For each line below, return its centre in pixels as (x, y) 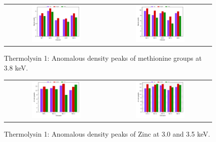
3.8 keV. (16, 68)
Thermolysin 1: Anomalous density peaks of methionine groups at (103, 58)
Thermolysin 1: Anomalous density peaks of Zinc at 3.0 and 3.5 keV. (107, 134)
